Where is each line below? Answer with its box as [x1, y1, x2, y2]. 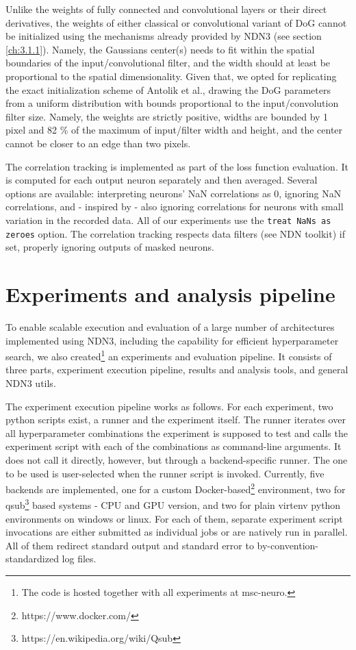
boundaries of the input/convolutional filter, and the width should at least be [5, 55, 331, 70]
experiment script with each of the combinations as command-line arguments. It [5, 439, 342, 453]
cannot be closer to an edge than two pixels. [5, 136, 191, 150]
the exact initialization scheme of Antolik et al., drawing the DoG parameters [5, 82, 331, 97]
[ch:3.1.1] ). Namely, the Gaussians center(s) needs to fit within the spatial [5, 42, 315, 56]
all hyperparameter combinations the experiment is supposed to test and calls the [5, 425, 348, 440]
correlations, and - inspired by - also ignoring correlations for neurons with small [5, 199, 344, 214]
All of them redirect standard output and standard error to [5, 538, 254, 552]
